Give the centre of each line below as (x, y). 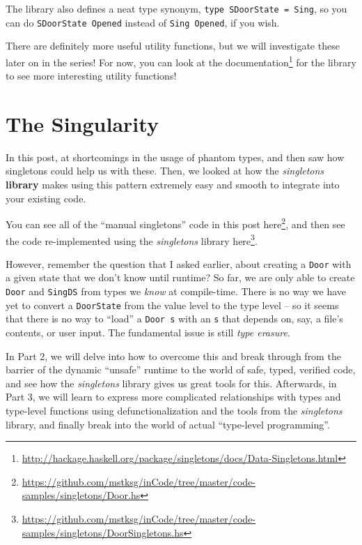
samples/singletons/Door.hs (81, 495)
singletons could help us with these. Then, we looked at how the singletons (165, 171)
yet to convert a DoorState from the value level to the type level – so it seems (172, 305)
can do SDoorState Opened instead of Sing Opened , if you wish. (143, 22)
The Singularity (82, 123)
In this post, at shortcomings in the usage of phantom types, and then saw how (175, 157)
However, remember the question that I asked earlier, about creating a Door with (179, 263)
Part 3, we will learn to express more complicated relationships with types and (173, 397)
